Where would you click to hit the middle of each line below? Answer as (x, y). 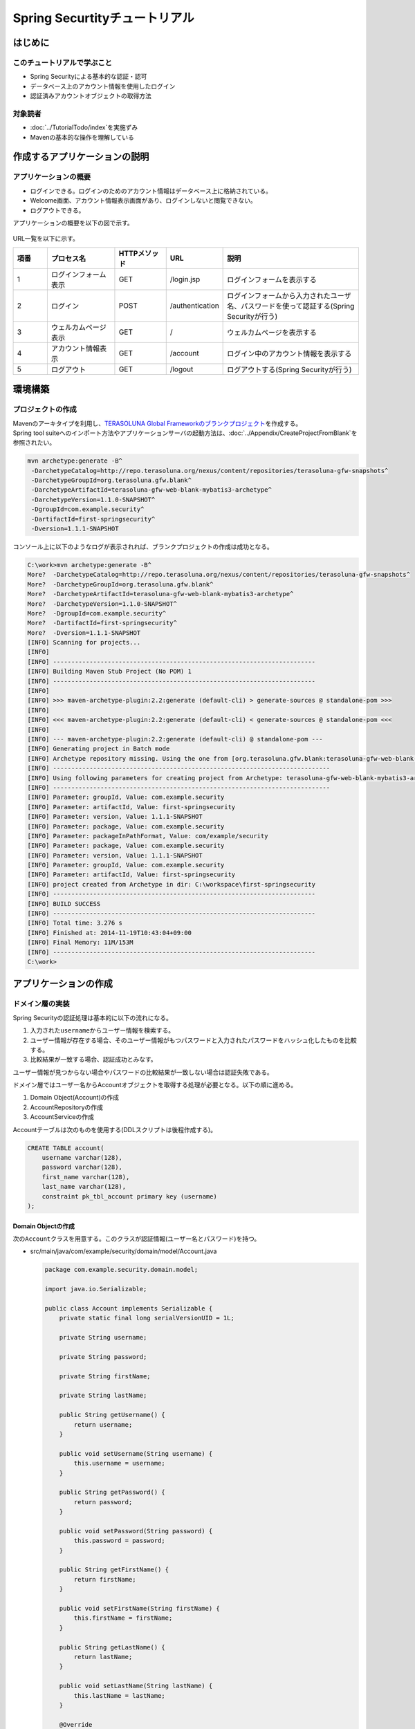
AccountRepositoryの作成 (67, 1107)
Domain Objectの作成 (44, 1226)
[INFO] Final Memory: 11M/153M (81, 943)
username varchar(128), (82, 1158)
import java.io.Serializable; (96, 1289)
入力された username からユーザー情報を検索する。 (102, 1030)
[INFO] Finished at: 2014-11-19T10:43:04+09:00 (109, 933)
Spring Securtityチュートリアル (104, 18)
